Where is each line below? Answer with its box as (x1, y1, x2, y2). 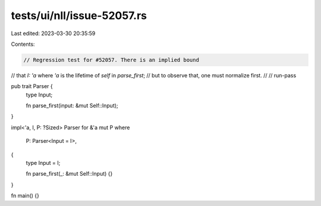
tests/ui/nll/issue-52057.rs (11, 9, 147, 22)
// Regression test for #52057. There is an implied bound (23, 57, 199, 63)
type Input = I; (26, 160, 61, 167)
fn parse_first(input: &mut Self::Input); (26, 102, 118, 110)
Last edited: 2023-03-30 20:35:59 (11, 30, 96, 37)
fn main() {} (11, 192, 40, 199)
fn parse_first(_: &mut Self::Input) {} (26, 170, 113, 177)
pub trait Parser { (11, 83, 53, 90)
